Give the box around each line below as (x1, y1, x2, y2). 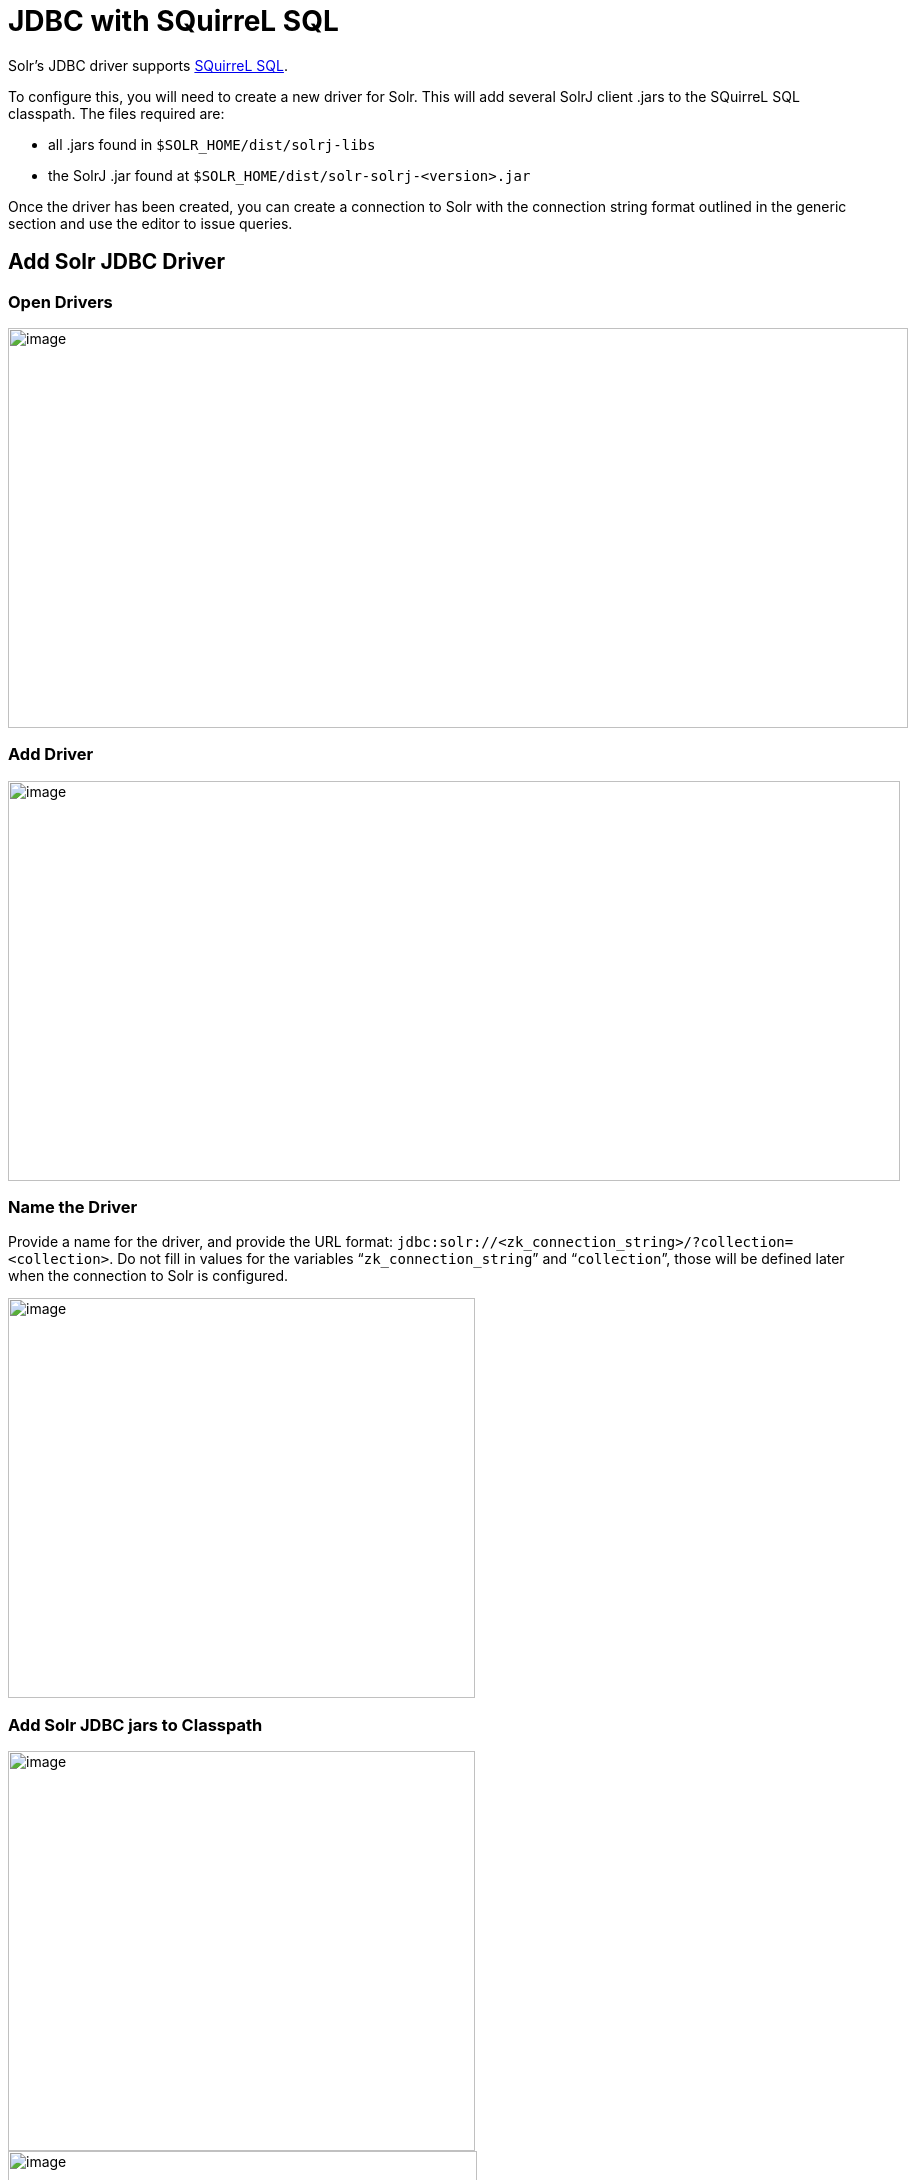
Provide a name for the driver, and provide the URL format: (8, 1233, 394, 1251)
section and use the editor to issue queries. (8, 214, 293, 232)
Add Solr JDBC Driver (8, 249, 226, 275)
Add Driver (8, 744, 94, 765)
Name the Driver (8, 1197, 138, 1218)
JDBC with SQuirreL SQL (8, 4, 339, 38)
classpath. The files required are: (8, 104, 225, 122)
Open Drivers (8, 291, 113, 312)
